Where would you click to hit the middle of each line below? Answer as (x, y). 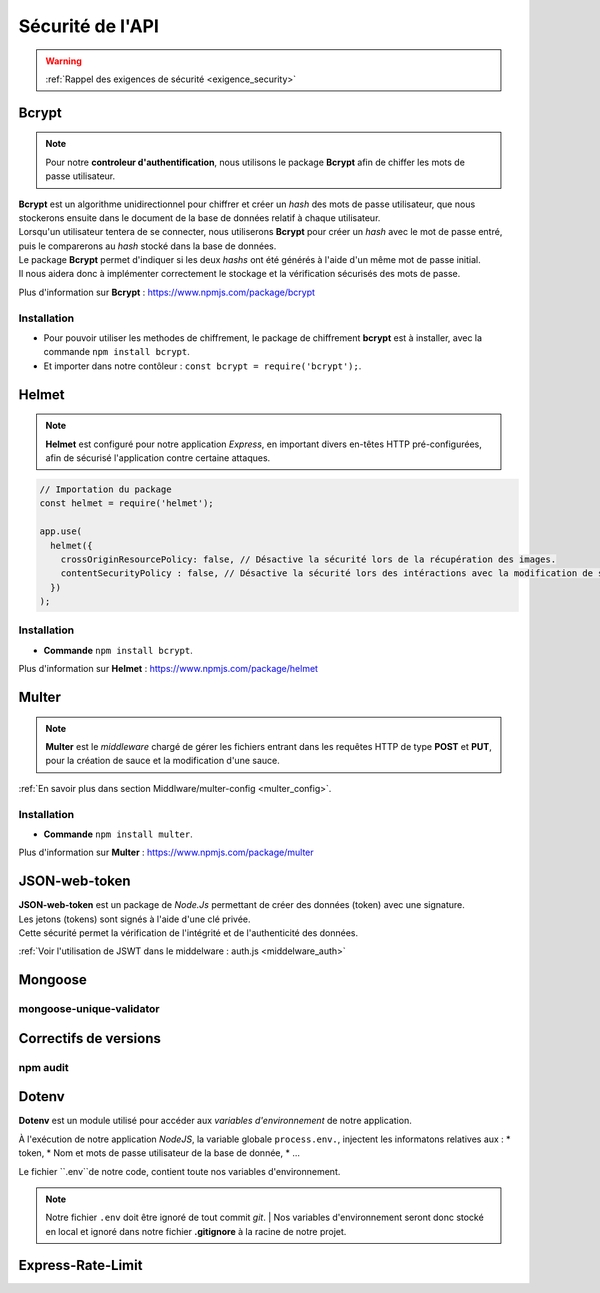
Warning (63, 61)
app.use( (61, 531)
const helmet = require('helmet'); (126, 503)
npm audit (43, 1067)
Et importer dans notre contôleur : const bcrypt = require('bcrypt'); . (202, 366)
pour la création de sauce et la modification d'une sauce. (162, 761)
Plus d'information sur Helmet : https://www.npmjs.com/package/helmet (168, 669)
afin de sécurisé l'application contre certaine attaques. (158, 457)
